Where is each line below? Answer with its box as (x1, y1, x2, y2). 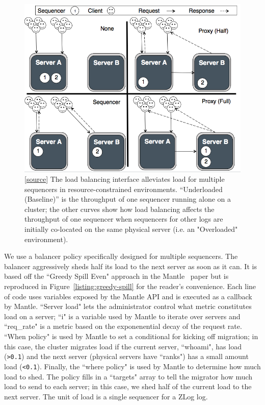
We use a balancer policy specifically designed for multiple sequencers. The (4, 251, 238, 261)
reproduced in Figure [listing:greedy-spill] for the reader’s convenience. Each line (4, 281, 256, 292)
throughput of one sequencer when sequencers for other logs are (24, 213, 223, 224)
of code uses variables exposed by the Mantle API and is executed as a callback (4, 291, 252, 301)
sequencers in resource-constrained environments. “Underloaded (24, 183, 223, 194)
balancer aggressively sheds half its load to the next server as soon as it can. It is (4, 260, 257, 271)
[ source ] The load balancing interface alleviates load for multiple (24, 174, 225, 184)
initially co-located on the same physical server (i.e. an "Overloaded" (24, 224, 238, 234)
